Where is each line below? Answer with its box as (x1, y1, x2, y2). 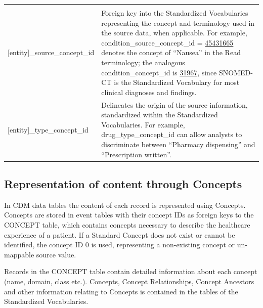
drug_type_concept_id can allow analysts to (101, 129, 242, 140)
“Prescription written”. (101, 149, 171, 159)
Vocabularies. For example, (101, 119, 185, 129)
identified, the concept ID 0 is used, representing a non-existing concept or (4, 239, 235, 250)
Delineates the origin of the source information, (101, 99, 248, 110)
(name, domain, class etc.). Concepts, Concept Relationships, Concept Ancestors (4, 276, 254, 287)
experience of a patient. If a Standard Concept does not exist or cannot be (4, 229, 235, 240)
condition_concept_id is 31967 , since (101, 67, 217, 77)
